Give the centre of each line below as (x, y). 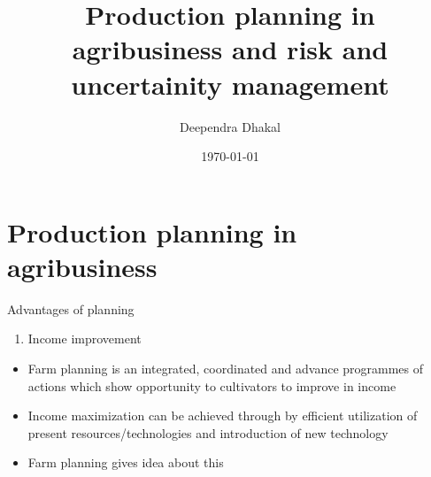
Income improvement (85, 339)
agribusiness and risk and (230, 49)
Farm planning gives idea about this (126, 462)
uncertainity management (230, 84)
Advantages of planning (71, 308)
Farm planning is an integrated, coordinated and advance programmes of (226, 368)
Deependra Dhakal (230, 126)
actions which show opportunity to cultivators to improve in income (212, 385)
